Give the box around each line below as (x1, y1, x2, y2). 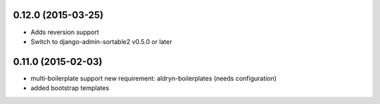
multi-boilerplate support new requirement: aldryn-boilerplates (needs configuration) (30, 74, 277, 82)
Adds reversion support (30, 28, 99, 36)
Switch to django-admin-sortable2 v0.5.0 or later (30, 37, 172, 45)
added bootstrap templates (30, 84, 109, 92)
